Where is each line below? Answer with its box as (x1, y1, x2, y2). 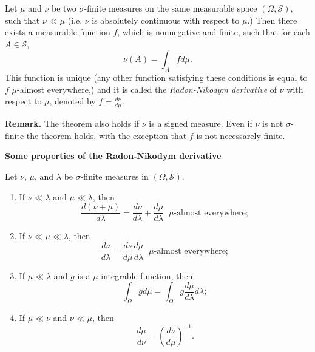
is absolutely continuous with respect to (92, 13, 240, 26)
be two (52, 2, 76, 14)
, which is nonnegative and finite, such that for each (117, 25, 310, 38)
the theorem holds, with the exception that (26, 129, 187, 141)
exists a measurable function (5, 25, 110, 38)
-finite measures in (80, 169, 149, 182)
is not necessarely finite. (196, 129, 285, 141)
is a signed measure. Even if (149, 117, 252, 130)
